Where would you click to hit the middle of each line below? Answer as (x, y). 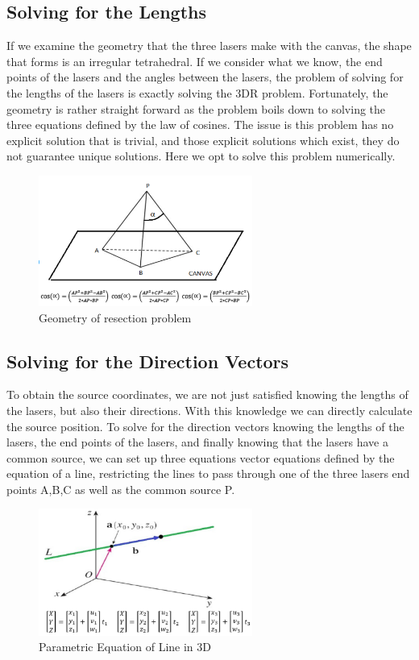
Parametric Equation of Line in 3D (125, 647)
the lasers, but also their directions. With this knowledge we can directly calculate (209, 410)
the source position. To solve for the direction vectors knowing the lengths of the (205, 426)
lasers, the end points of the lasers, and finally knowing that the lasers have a (197, 442)
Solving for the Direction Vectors (148, 361)
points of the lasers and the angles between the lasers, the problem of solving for (205, 77)
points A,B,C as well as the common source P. (121, 489)
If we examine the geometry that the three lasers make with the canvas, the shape (209, 46)
